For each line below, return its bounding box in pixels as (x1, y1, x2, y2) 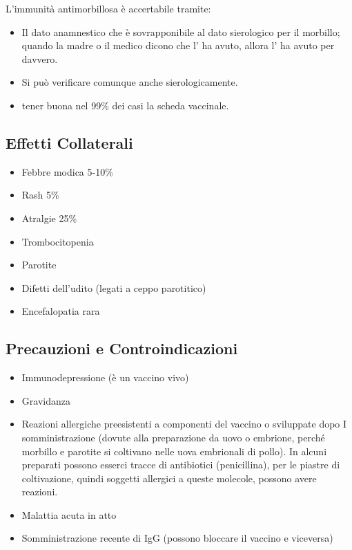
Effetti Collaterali (6, 131, 133, 153)
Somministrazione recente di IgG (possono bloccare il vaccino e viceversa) (21, 531, 333, 545)
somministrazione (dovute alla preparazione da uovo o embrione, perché (21, 430, 325, 444)
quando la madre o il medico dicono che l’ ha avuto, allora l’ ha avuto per (21, 38, 335, 53)
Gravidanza (21, 393, 70, 407)
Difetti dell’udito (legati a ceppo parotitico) (21, 280, 206, 295)
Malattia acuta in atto (21, 507, 117, 522)
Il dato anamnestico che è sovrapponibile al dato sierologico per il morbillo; (21, 24, 340, 39)
